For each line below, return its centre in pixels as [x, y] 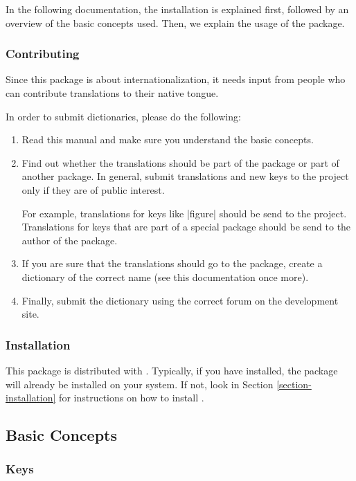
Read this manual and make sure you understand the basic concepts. [168, 139]
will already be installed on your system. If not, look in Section [140, 384]
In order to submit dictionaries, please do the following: [123, 116]
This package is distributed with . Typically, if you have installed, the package [172, 370]
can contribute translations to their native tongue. [112, 93]
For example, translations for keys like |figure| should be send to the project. [184, 213]
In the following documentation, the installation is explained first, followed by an [177, 9]
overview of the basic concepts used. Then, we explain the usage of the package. [175, 22]
